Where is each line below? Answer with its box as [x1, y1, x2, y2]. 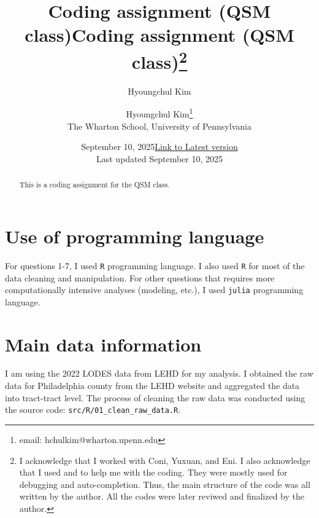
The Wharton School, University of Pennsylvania [67, 119, 252, 132]
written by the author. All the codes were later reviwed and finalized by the [19, 490, 305, 503]
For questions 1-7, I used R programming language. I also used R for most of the [5, 259, 305, 272]
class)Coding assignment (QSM [25, 22, 294, 47]
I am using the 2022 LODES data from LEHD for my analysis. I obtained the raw [5, 367, 313, 380]
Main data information [5, 331, 202, 356]
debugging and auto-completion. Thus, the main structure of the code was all [19, 477, 310, 490]
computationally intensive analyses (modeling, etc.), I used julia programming [5, 283, 304, 296]
